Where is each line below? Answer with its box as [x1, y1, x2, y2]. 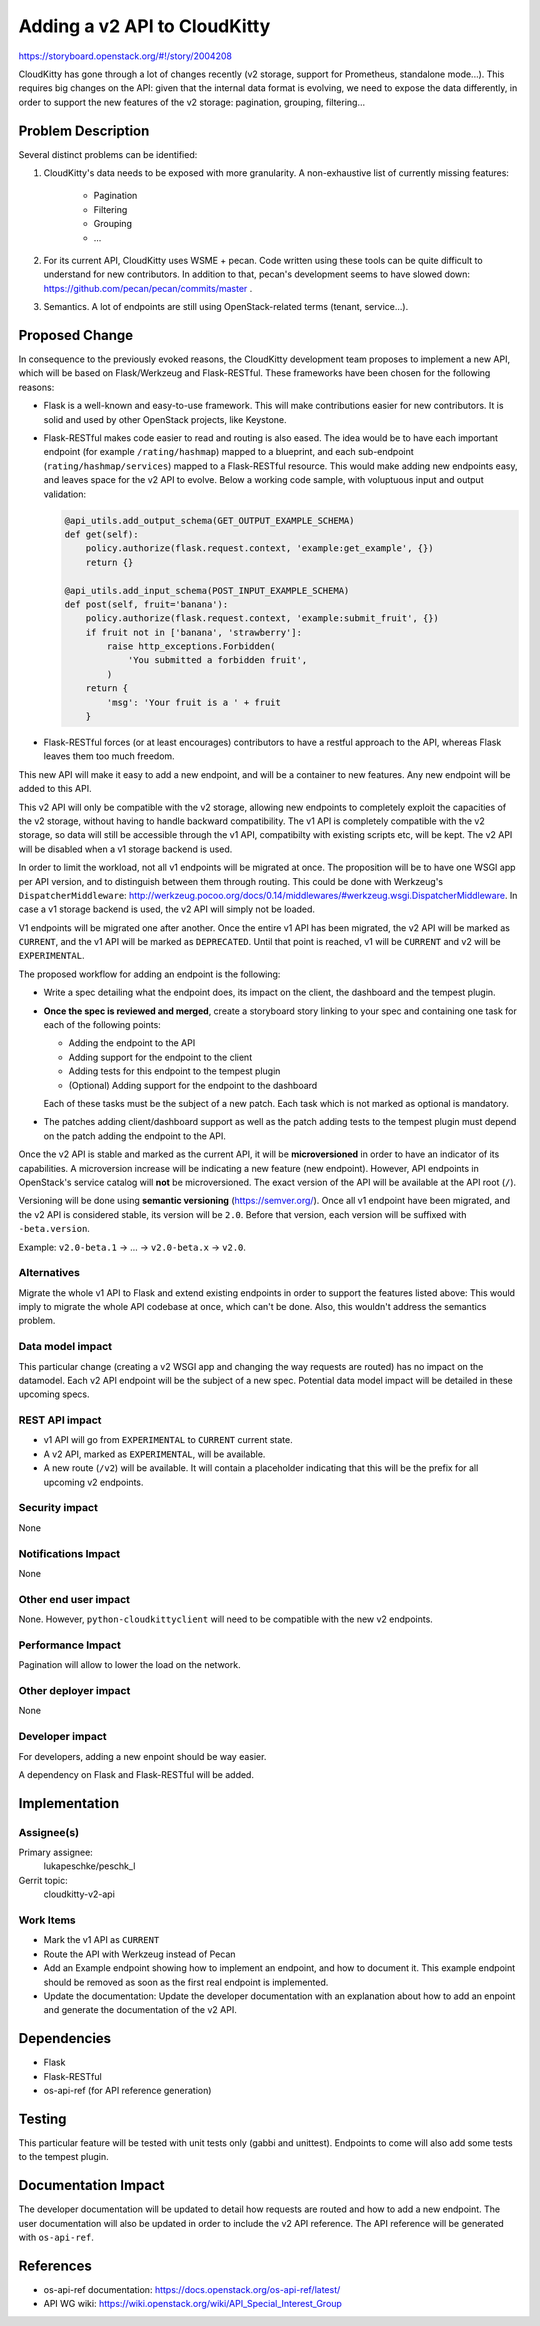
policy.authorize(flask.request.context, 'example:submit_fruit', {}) [85, 613, 440, 624]
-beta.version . [18, 1223, 90, 1235]
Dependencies [18, 2030, 112, 2047]
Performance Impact [18, 1638, 122, 1652]
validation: [43, 488, 87, 500]
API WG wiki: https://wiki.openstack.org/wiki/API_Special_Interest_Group [43, 2298, 342, 2310]
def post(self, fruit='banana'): [64, 598, 229, 610]
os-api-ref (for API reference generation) [43, 2085, 212, 2096]
